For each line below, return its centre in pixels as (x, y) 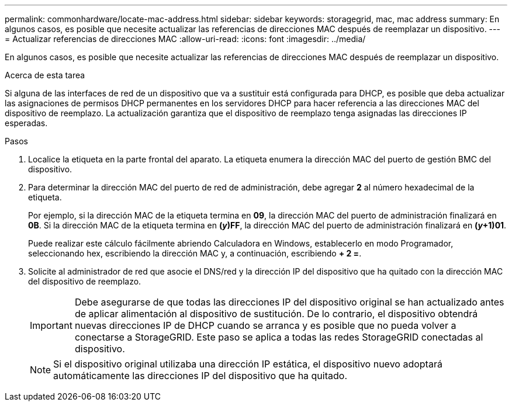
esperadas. (26, 123)
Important (51, 325)
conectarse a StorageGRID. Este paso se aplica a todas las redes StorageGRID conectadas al (279, 337)
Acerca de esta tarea (45, 75)
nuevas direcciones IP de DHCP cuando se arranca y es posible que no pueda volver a (265, 325)
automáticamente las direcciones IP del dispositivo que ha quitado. (200, 376)
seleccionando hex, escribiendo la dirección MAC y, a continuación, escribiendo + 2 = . (195, 253)
